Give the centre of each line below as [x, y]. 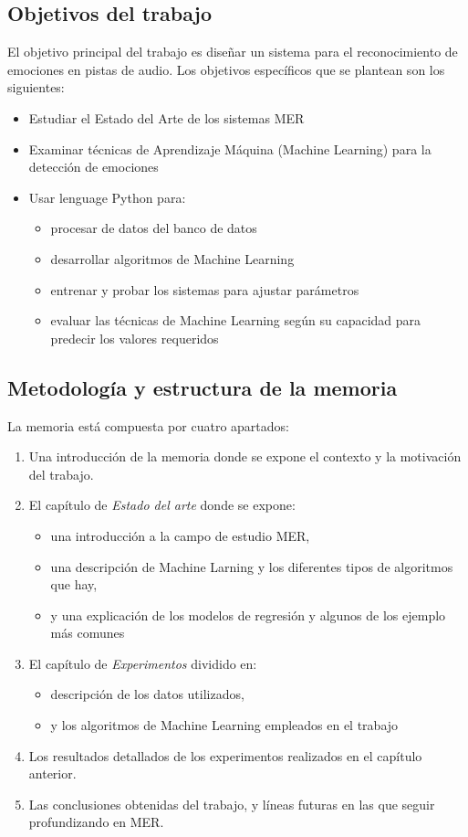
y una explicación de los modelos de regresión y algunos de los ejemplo [248, 615]
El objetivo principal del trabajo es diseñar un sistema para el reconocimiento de [233, 52]
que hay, [74, 584]
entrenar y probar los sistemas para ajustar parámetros [205, 289]
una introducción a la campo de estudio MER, [180, 535]
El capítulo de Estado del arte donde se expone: [162, 505]
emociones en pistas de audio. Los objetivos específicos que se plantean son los [226, 69]
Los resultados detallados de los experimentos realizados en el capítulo [225, 755]
